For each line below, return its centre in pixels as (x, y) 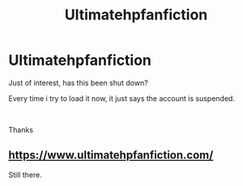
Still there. (25, 175)
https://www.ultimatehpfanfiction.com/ (111, 155)
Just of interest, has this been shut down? (78, 82)
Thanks (21, 129)
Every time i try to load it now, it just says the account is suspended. (122, 98)
